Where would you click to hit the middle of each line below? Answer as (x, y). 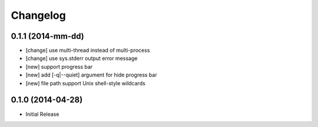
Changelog (38, 15)
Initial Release (42, 114)
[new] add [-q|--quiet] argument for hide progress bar (91, 75)
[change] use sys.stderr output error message (82, 58)
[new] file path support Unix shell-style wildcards (85, 83)
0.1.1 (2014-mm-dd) (48, 36)
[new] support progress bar (59, 66)
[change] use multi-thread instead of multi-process (88, 51)
